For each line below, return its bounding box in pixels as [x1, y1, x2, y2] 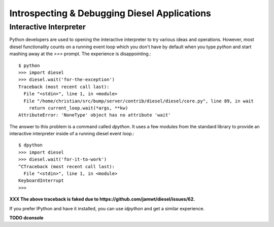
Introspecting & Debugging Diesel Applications [9, 8, 212, 19]
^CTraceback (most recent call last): [18, 164, 115, 169]
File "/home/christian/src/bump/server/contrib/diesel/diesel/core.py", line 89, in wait [23, 98, 254, 104]
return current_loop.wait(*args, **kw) [28, 105, 128, 111]
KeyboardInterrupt [18, 178, 64, 183]
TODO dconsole [9, 214, 44, 220]
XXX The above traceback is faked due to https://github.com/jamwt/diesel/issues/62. [9, 196, 195, 202]
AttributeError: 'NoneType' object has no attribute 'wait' [18, 112, 171, 118]
